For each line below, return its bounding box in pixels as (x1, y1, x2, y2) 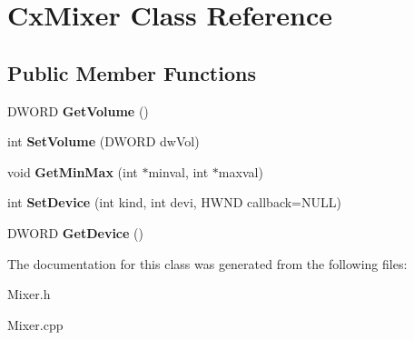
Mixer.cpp (7, 315, 64, 334)
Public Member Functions (7, 58, 256, 86)
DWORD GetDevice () (7, 223, 143, 242)
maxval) (218, 162, 263, 181)
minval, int (148, 162, 209, 181)
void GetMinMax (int (7, 162, 138, 181)
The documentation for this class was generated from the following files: (7, 254, 408, 273)
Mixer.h (7, 285, 51, 304)
